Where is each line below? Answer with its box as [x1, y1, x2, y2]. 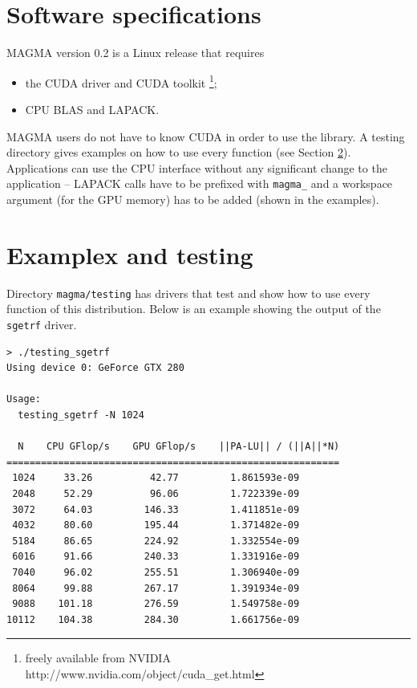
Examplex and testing [6, 238, 253, 271]
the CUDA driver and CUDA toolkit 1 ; [25, 71, 217, 91]
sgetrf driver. [6, 316, 77, 332]
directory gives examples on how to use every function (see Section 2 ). [6, 144, 351, 161]
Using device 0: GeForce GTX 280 [6, 362, 184, 374]
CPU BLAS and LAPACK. [25, 100, 160, 117]
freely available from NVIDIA [25, 649, 171, 666]
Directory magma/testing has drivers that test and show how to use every [6, 284, 370, 301]
